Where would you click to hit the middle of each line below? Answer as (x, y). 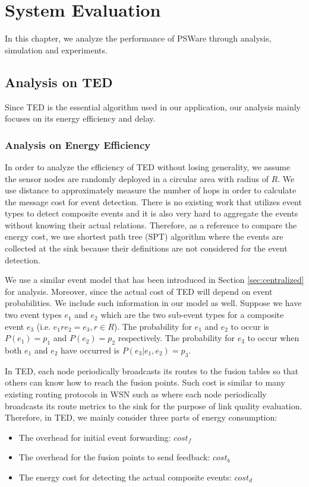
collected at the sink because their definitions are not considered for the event (146, 248)
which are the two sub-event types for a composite (192, 315)
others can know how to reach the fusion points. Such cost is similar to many (145, 382)
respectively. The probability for (176, 338)
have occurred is (90, 350)
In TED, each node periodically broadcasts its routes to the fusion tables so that (152, 370)
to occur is (250, 326)
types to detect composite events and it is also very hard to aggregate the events (152, 213)
